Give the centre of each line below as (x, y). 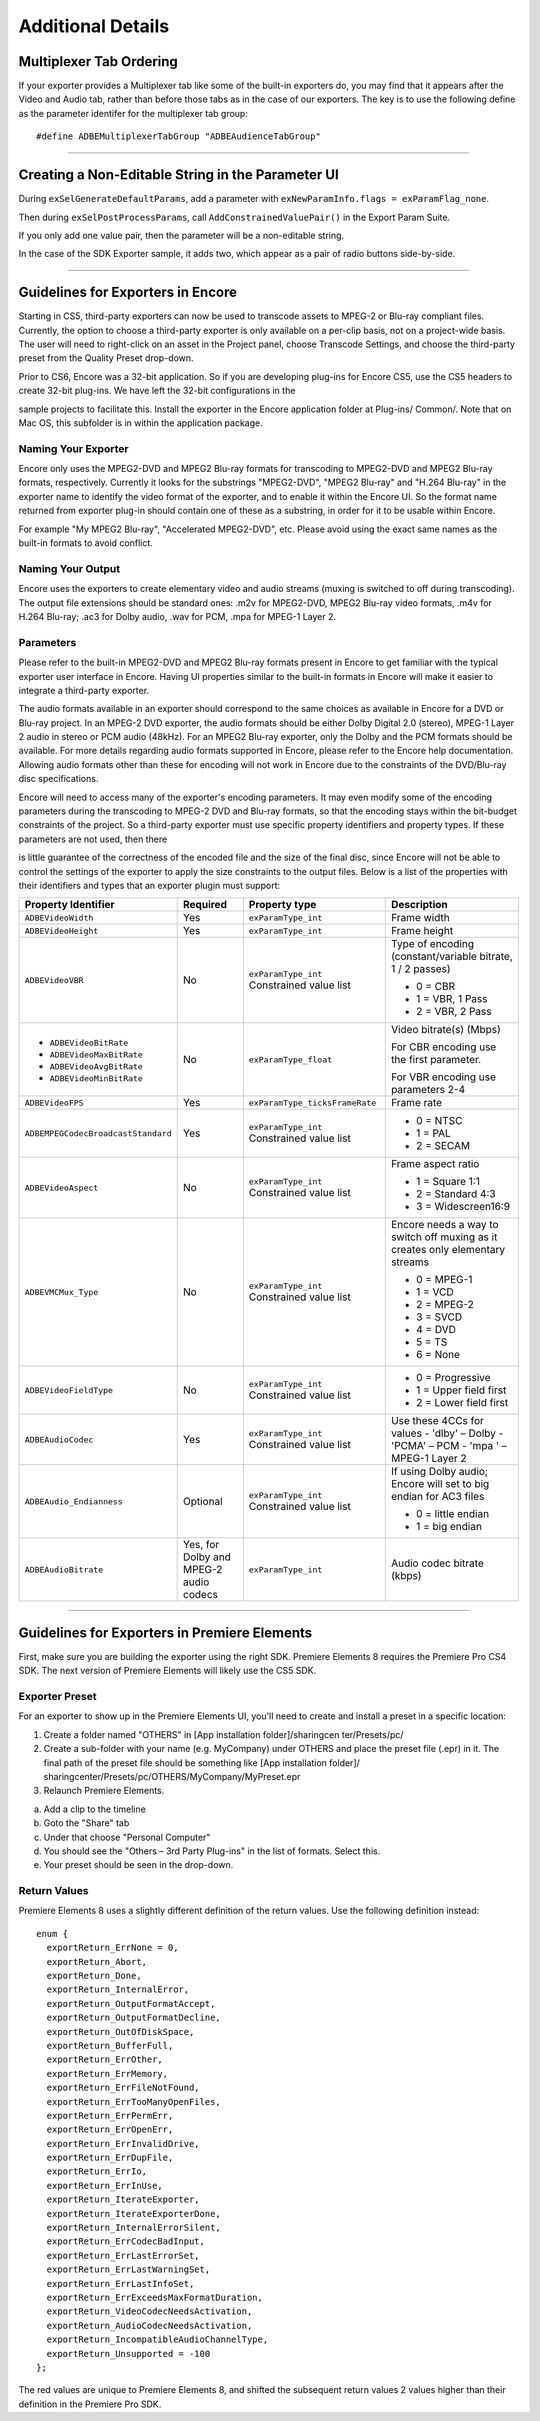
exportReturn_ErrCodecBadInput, (125, 2241)
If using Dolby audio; (439, 1472)
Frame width (420, 918)
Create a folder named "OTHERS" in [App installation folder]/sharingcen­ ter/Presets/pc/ (223, 1734)
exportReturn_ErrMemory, (107, 2073)
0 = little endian (452, 1514)
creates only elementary (447, 1250)
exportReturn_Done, (94, 1976)
